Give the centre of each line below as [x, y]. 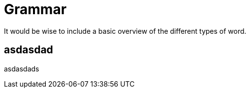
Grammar [35, 9]
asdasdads [22, 69]
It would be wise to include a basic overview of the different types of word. [125, 31]
